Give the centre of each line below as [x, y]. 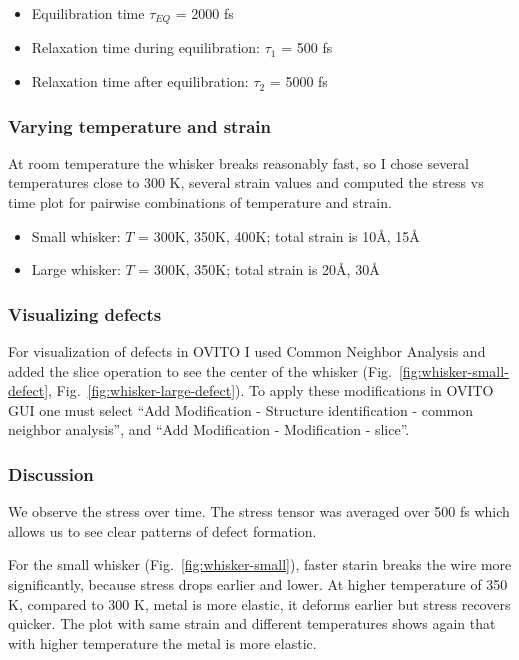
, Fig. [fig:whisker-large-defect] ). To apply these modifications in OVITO [271, 390]
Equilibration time [88, 13]
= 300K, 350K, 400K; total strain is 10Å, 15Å [279, 235]
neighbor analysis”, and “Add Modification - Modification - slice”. [209, 429]
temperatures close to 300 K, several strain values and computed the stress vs [246, 182]
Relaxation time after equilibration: [140, 81]
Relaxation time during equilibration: [146, 47]
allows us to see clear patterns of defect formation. [162, 530]
